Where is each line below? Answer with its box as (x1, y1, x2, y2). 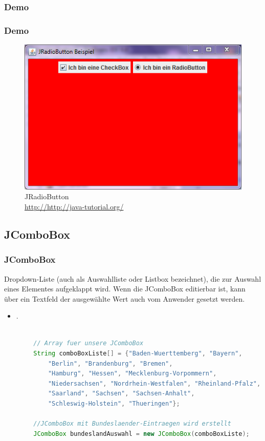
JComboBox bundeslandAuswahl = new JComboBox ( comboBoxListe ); (33, 430, 250, 437)
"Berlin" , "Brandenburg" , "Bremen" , (48, 360, 173, 367)
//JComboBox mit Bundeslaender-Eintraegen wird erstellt (33, 420, 231, 428)
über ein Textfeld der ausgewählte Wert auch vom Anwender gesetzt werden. (4, 293, 245, 304)
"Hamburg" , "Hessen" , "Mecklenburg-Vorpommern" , (48, 370, 217, 377)
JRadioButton (25, 191, 69, 202)
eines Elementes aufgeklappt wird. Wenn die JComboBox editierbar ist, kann (4, 283, 246, 294)
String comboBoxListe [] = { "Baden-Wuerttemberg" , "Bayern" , (33, 350, 242, 358)
